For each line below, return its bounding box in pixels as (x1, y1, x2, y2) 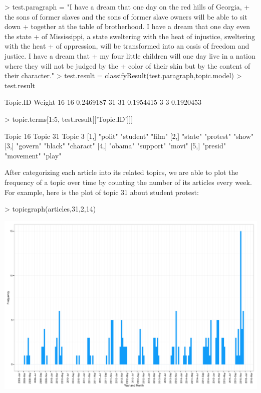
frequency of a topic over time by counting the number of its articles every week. (5, 176, 252, 187)
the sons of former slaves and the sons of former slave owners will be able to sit (5, 11, 247, 22)
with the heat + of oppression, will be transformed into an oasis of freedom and (5, 41, 249, 51)
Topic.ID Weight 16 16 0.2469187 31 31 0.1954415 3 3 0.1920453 (5, 97, 201, 107)
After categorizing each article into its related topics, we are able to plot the (5, 167, 238, 177)
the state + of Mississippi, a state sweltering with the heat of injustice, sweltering (5, 31, 255, 41)
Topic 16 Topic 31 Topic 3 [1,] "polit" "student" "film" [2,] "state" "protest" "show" (5, 130, 254, 141)
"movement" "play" (5, 150, 62, 160)
